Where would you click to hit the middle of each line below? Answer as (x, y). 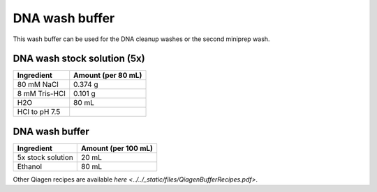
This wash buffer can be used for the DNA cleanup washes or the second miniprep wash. (141, 39)
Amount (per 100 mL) (117, 148)
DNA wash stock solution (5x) (79, 59)
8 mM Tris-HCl (41, 94)
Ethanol (29, 166)
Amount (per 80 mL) (108, 75)
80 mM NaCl (38, 85)
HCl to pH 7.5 (39, 112)
